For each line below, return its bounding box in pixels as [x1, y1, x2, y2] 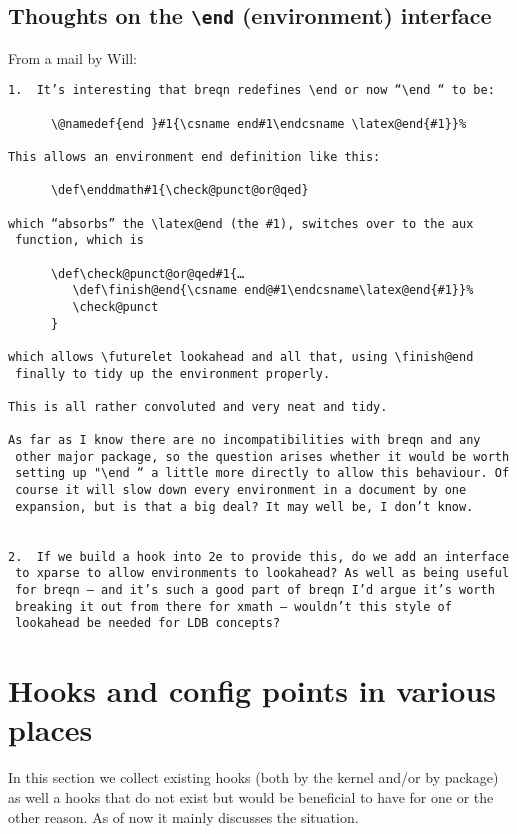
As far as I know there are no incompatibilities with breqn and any [8, 433, 481, 448]
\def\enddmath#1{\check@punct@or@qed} [50, 183, 309, 198]
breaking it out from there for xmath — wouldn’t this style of [15, 599, 452, 614]
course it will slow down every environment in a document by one [15, 483, 467, 498]
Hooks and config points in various [8, 670, 496, 711]
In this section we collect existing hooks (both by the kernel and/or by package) [8, 767, 499, 788]
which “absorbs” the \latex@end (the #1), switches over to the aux [8, 216, 474, 231]
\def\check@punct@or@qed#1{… [50, 266, 245, 281]
